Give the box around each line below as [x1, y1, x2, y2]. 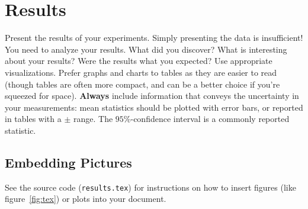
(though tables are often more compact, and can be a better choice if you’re [5, 78, 280, 90]
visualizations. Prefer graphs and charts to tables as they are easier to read [5, 66, 277, 78]
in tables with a [5, 112, 62, 125]
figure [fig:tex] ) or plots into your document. [5, 192, 166, 205]
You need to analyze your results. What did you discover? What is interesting [5, 43, 287, 55]
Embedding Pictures [5, 153, 132, 171]
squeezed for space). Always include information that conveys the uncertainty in [5, 89, 299, 102]
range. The [73, 112, 113, 125]
